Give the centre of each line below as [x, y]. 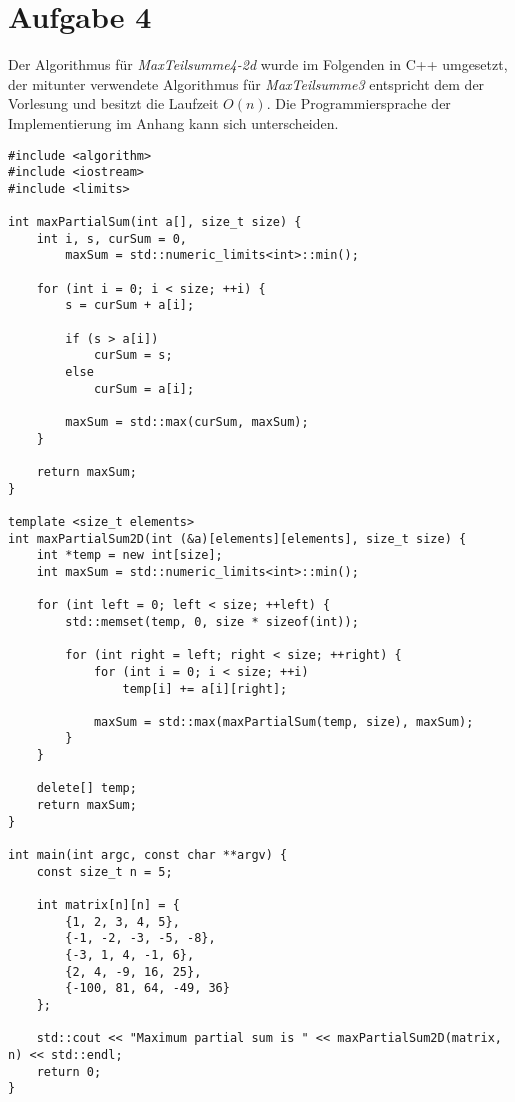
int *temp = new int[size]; [129, 555]
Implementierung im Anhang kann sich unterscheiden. [173, 122]
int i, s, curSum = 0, [111, 238]
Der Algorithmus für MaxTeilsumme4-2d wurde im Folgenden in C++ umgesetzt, [258, 64]
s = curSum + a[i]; [130, 305]
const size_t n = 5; [104, 871]
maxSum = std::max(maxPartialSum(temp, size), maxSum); [283, 721]
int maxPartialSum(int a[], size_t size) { [155, 222]
